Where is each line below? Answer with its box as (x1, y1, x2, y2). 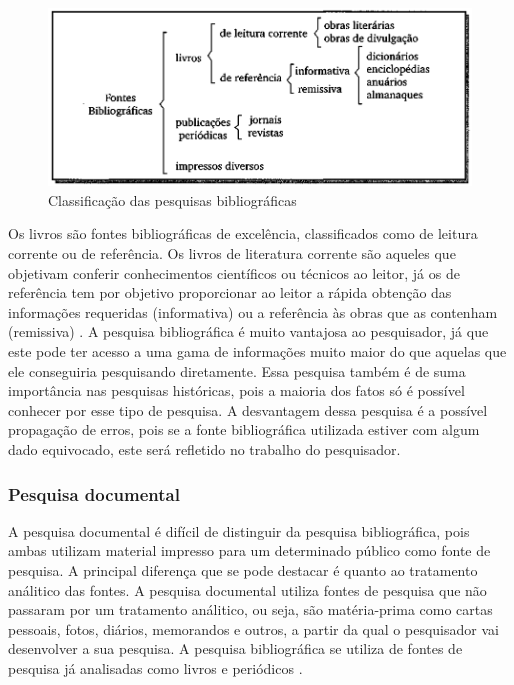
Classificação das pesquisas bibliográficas (48, 189, 297, 210)
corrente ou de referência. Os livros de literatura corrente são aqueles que (8, 243, 456, 264)
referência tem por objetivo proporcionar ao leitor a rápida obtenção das (8, 282, 452, 303)
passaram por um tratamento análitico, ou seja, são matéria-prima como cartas (8, 599, 493, 620)
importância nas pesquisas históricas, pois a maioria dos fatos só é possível (8, 380, 465, 401)
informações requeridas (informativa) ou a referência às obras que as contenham (8, 301, 498, 322)
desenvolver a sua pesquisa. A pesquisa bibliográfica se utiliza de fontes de (8, 638, 463, 659)
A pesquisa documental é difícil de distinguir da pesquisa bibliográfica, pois (8, 520, 470, 541)
